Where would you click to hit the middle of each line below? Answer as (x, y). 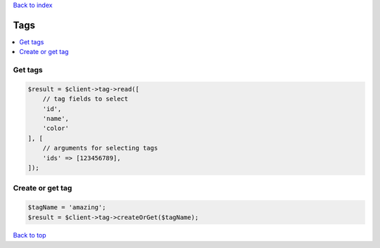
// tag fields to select (85, 99)
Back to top (30, 235)
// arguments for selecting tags (100, 148)
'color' (56, 129)
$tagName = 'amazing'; (67, 208)
